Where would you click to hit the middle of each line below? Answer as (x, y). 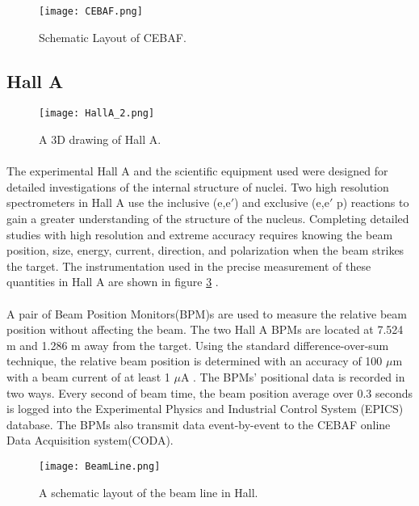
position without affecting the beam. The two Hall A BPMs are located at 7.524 (205, 329)
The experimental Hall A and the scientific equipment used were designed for (197, 171)
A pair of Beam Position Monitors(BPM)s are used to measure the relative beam (207, 313)
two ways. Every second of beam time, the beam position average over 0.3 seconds (210, 392)
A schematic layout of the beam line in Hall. (149, 492)
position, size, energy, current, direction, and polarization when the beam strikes (205, 250)
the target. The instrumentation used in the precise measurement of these (189, 266)
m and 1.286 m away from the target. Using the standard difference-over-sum (198, 345)
